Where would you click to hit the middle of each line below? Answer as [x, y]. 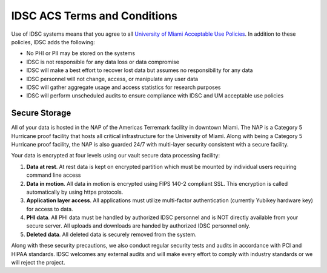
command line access [54, 175]
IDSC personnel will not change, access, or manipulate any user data [112, 79]
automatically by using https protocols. [75, 192]
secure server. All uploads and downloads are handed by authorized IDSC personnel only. [138, 226]
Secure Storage [41, 113]
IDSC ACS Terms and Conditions [94, 16]
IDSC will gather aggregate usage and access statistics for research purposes [124, 87]
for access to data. [50, 209]
